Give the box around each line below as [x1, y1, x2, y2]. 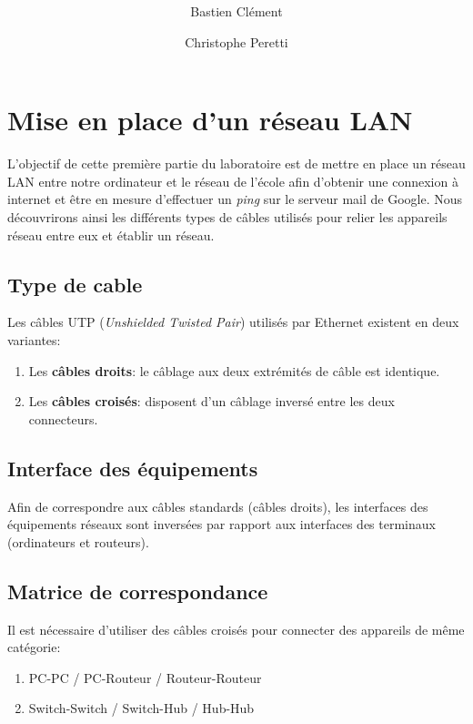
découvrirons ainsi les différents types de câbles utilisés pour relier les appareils [7, 208, 448, 227]
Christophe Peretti [185, 32, 288, 51]
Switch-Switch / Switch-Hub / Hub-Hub [28, 699, 255, 718]
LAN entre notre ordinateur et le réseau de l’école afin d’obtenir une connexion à [7, 171, 458, 190]
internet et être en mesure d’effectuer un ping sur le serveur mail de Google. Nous [7, 189, 463, 209]
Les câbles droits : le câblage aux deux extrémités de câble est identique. [28, 361, 440, 380]
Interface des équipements [7, 454, 258, 482]
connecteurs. [28, 409, 98, 428]
